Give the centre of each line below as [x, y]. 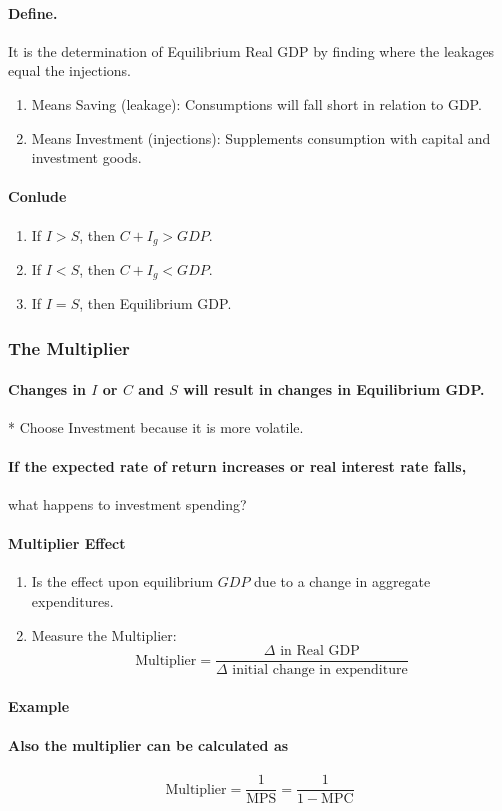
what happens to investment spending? [127, 504]
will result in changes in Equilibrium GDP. [334, 388]
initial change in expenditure [320, 670]
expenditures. [72, 601]
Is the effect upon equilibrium [122, 581]
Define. [33, 12]
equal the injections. [69, 70]
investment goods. [86, 157]
